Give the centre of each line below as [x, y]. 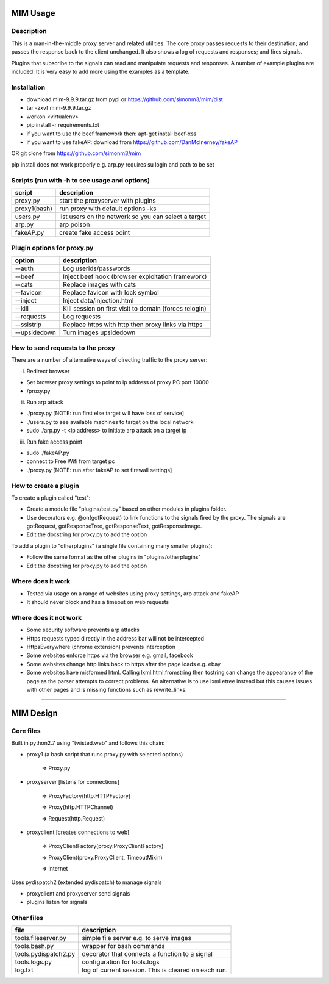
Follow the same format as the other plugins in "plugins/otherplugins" [114, 557]
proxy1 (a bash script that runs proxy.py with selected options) [105, 754]
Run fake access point [54, 442]
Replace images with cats [100, 284]
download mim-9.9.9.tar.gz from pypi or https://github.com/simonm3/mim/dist [125, 99]
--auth [24, 268]
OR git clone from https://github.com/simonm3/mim [76, 153]
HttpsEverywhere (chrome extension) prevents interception [101, 647]
